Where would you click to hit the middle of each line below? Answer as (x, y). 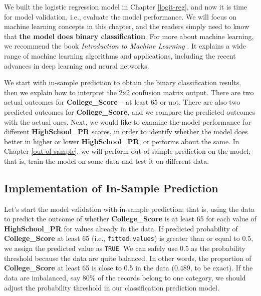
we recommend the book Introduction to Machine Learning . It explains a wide (125, 46)
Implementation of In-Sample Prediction (111, 188)
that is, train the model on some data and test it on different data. (107, 161)
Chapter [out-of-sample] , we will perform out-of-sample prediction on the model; (127, 151)
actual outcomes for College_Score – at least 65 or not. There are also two (122, 102)
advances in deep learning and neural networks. (77, 65)
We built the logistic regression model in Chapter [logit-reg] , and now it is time (126, 7)
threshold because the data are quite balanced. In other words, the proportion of (128, 258)
